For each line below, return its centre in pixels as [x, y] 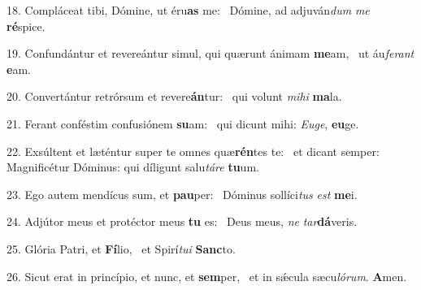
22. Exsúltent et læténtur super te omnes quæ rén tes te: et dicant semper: [193, 151]
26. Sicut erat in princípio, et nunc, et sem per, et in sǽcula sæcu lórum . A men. [207, 276]
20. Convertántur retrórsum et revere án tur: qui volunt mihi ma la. [174, 96]
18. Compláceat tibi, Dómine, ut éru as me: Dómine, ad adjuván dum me [188, 10]
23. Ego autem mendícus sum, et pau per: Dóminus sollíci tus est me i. [182, 194]
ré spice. [26, 26]
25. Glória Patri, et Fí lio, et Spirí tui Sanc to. [121, 248]
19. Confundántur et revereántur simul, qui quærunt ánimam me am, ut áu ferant [210, 53]
